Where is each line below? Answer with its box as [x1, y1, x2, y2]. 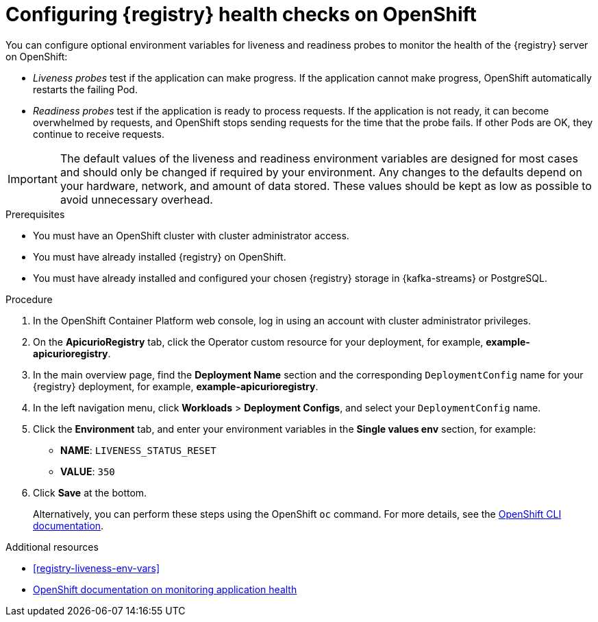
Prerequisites [5, 208, 65, 220]
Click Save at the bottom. [33, 486, 147, 499]
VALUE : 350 [60, 465, 115, 477]
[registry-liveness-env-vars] [33, 562, 160, 574]
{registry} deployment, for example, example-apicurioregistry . [33, 380, 319, 392]
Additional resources [5, 540, 99, 553]
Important [8, 171, 58, 186]
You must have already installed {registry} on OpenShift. [33, 250, 286, 263]
